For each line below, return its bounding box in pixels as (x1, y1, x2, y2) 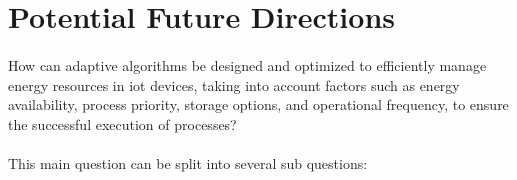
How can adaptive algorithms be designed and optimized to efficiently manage (8, 54, 487, 75)
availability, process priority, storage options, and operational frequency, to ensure (8, 94, 509, 115)
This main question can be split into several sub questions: (8, 152, 368, 173)
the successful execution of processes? (8, 113, 237, 134)
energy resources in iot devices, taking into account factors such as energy (8, 74, 460, 95)
